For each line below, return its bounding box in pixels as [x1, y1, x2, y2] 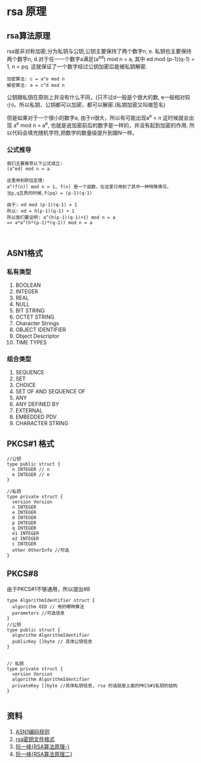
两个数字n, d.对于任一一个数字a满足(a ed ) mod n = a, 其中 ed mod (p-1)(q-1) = [7, 54, 195, 62]
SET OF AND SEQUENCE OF [15, 388, 86, 395]
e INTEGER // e [12, 472, 50, 478]
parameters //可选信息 [12, 610, 65, 616]
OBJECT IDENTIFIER [15, 326, 66, 333]
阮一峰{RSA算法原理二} [15, 750, 73, 758]
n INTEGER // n [12, 467, 50, 473]
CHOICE [15, 381, 36, 389]
